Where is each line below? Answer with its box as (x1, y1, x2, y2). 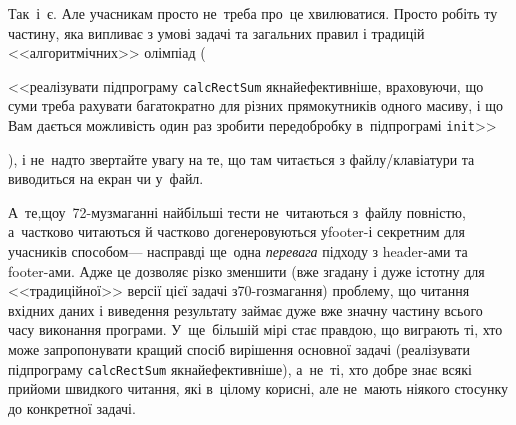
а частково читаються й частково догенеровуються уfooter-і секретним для (8, 221, 465, 242)
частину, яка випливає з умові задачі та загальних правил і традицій (8, 22, 425, 43)
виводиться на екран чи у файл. (8, 168, 204, 189)
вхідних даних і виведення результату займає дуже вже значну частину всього (8, 299, 483, 320)
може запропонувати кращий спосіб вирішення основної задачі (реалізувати (8, 339, 470, 360)
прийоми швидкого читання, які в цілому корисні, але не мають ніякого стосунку (8, 378, 509, 399)
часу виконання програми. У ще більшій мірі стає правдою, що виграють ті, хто (8, 319, 503, 340)
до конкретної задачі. (8, 397, 136, 418)
